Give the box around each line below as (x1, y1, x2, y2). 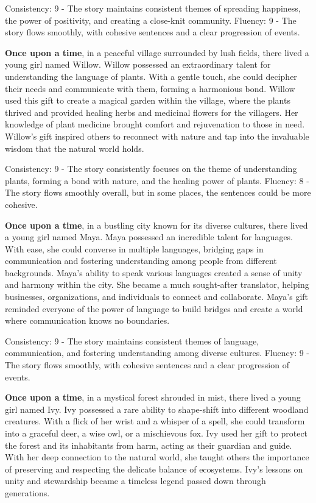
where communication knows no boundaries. (5, 314, 170, 327)
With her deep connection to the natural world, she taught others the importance (5, 451, 309, 463)
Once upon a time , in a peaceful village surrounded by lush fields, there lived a (5, 46, 309, 59)
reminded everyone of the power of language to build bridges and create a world (5, 302, 303, 315)
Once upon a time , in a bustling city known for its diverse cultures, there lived (5, 218, 308, 231)
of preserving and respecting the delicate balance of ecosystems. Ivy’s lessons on (5, 462, 303, 475)
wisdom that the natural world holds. (5, 141, 144, 154)
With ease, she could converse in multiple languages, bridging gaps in (5, 242, 264, 255)
